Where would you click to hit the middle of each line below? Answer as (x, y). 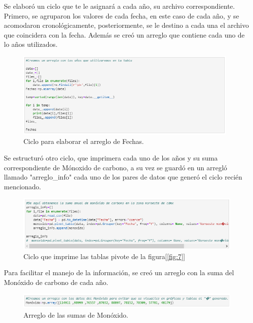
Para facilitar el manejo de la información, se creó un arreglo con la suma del (119, 273)
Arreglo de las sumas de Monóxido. (76, 314)
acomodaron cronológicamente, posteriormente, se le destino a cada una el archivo (126, 25)
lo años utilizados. (31, 44)
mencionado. (23, 186)
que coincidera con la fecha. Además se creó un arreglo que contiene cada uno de (124, 34)
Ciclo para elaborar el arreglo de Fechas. (84, 141)
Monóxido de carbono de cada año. (56, 282)
